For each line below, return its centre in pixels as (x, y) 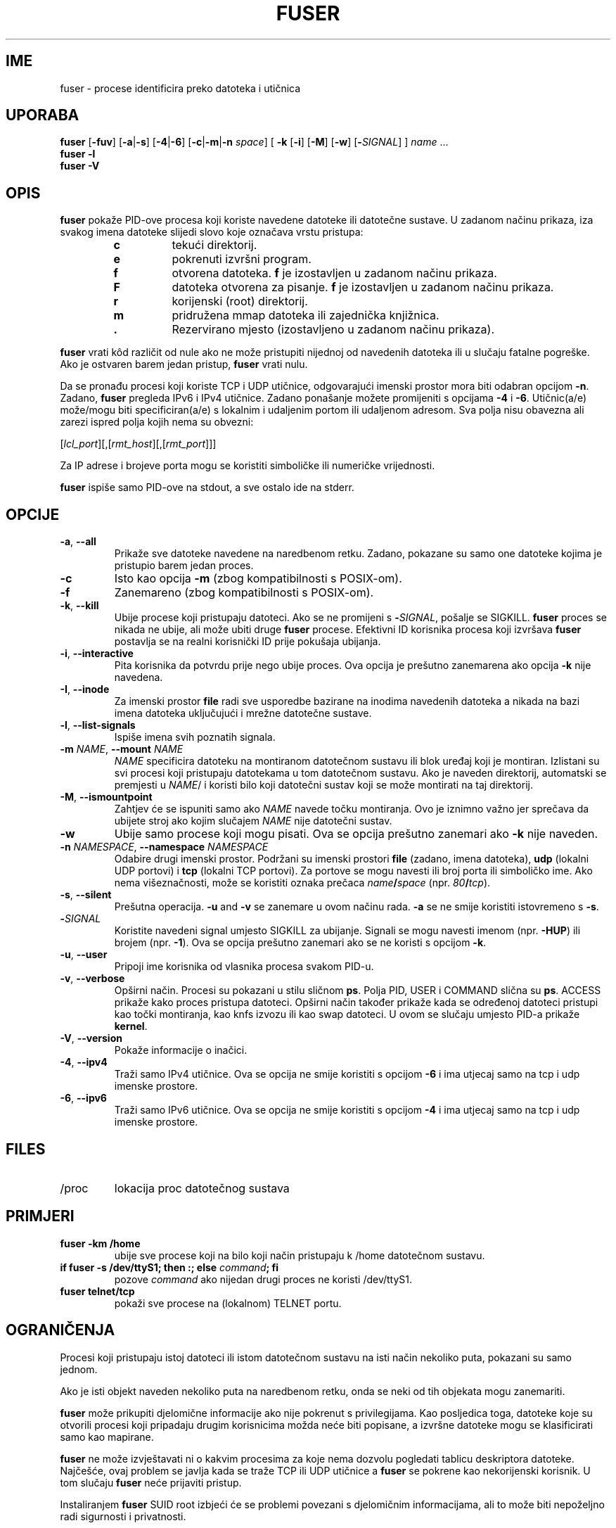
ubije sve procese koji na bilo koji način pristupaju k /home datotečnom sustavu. (300, 1255)
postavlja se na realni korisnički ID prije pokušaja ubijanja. (248, 642)
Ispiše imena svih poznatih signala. (195, 737)
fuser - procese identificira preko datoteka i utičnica (180, 88)
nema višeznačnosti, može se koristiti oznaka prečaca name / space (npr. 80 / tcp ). (302, 883)
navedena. (139, 677)
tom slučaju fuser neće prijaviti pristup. (151, 1482)
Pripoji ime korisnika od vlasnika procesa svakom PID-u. (244, 967)
